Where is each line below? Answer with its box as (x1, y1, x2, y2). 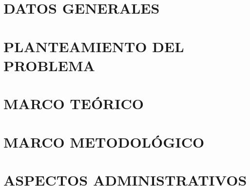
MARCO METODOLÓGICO (3, 132, 205, 152)
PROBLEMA (3, 55, 95, 75)
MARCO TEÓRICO (3, 94, 144, 114)
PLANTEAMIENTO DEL (3, 36, 184, 56)
